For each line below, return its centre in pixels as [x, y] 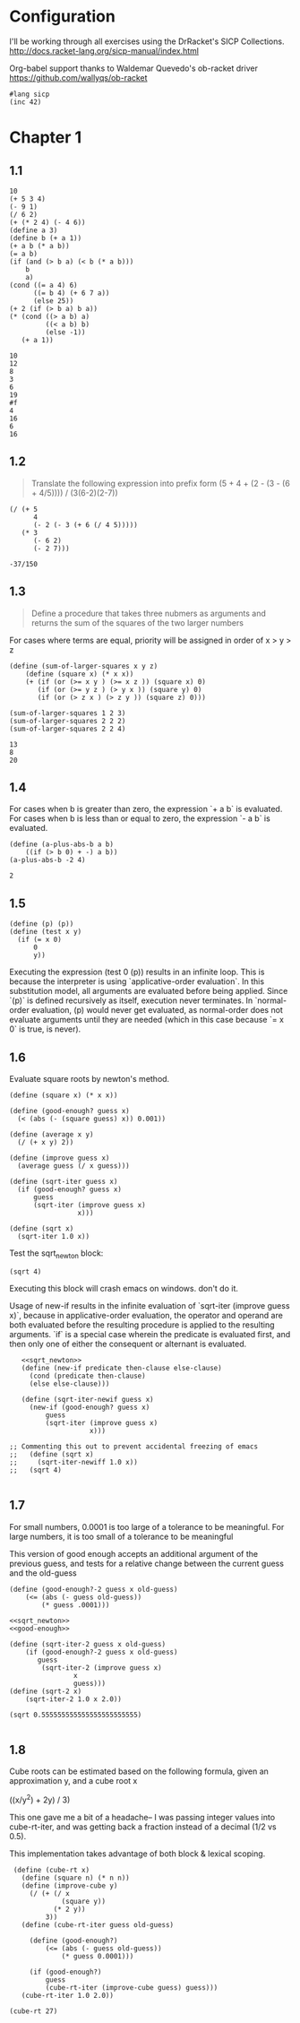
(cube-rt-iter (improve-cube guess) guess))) [132, 1988]
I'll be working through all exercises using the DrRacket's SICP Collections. [147, 41]
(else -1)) [66, 332]
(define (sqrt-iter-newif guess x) [87, 1399]
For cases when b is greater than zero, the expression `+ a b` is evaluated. [146, 809]
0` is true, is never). [45, 1029]
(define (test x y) [46, 932]
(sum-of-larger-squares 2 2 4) [68, 729]
